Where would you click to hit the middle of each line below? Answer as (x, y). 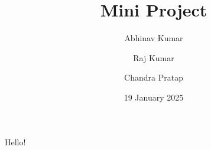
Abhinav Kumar (154, 38)
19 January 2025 (154, 97)
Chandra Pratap (154, 77)
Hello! (15, 141)
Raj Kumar (154, 57)
